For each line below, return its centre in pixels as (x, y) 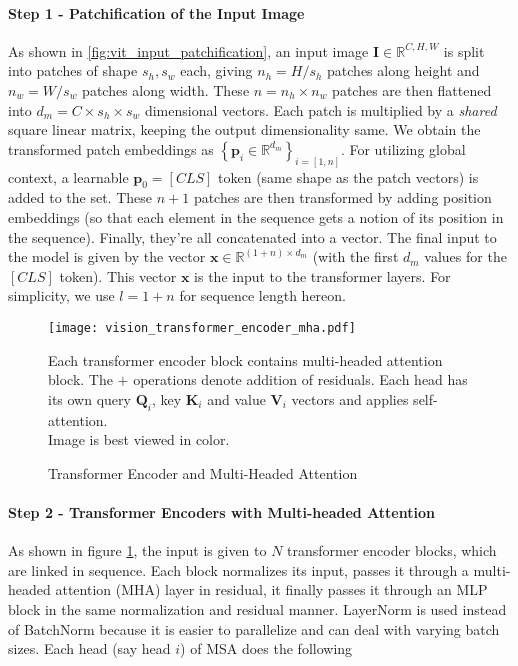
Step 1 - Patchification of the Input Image (156, 12)
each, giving (216, 70)
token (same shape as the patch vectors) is (348, 176)
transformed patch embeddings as (111, 148)
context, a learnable (68, 176)
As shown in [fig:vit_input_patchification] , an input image (188, 50)
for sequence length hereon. (262, 295)
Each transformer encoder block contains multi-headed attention (245, 359)
